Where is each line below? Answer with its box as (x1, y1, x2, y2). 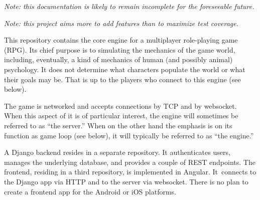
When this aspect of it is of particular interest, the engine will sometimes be (4, 110, 238, 121)
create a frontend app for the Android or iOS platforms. (4, 186, 176, 196)
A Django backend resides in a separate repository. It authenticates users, (4, 147, 230, 157)
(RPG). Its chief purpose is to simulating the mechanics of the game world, (4, 44, 235, 55)
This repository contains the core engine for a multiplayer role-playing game (4, 35, 238, 45)
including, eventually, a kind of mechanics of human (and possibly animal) (4, 54, 233, 65)
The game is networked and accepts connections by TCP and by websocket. (4, 100, 237, 111)
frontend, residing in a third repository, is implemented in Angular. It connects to (4, 166, 256, 177)
